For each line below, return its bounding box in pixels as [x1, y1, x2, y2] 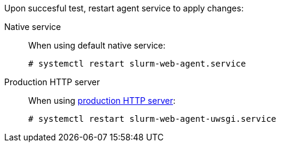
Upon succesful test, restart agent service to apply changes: [4, 3, 244, 13]
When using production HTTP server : [28, 95, 176, 106]
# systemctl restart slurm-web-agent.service [28, 59, 246, 68]
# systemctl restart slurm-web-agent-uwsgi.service [28, 114, 277, 124]
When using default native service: [28, 40, 166, 50]
